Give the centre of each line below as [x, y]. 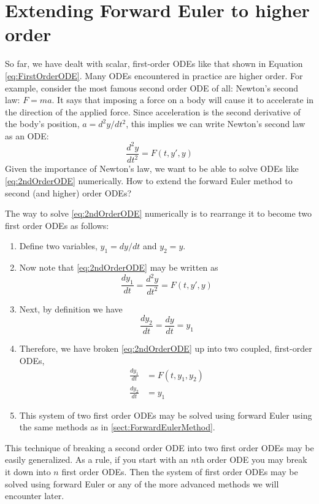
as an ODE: [27, 135]
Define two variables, [58, 246]
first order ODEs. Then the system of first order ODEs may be [180, 472]
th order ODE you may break [252, 459]
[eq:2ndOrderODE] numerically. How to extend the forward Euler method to [149, 180]
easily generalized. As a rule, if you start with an [97, 459]
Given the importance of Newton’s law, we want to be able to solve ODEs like [152, 169]
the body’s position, [42, 124]
